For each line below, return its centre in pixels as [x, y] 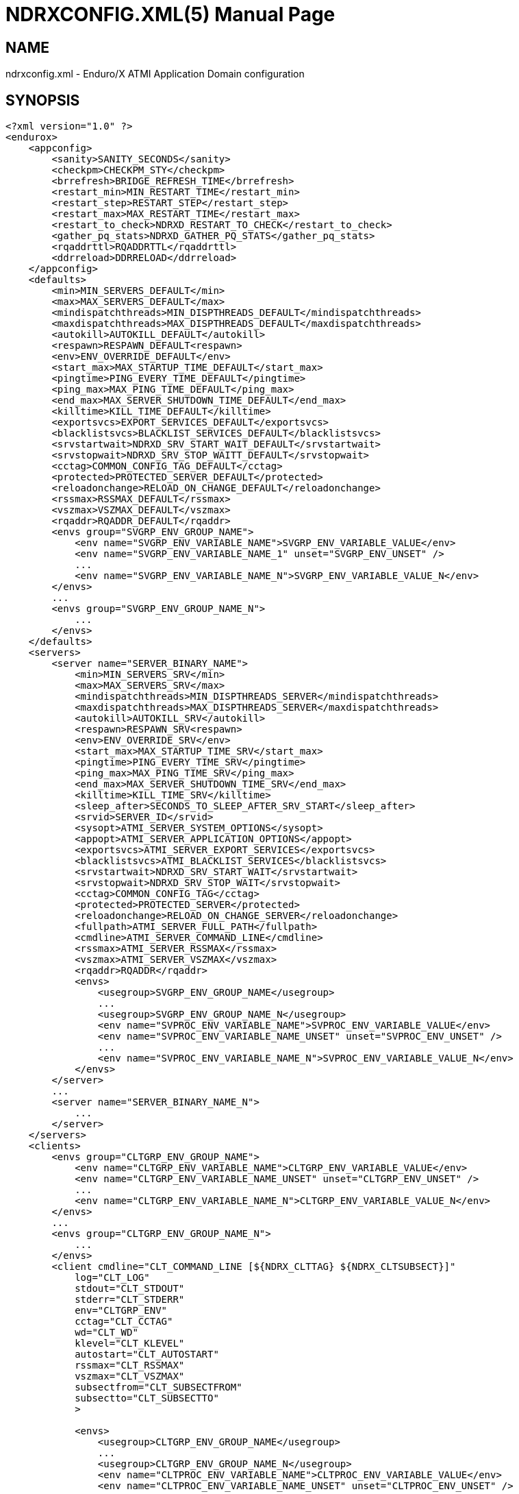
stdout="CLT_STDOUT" [130, 1289]
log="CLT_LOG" [112, 1278]
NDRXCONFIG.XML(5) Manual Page [170, 14]
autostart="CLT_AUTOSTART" [147, 1355]
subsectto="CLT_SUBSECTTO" [147, 1398]
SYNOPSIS [43, 100]
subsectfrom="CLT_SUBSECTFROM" [159, 1387]
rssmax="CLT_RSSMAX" [130, 1366]
